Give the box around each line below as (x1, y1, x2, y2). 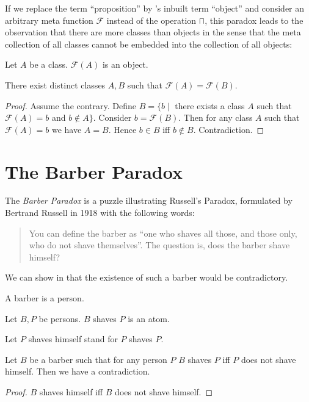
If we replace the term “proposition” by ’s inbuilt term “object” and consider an (5, 2, 305, 14)
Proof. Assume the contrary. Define (5, 99, 137, 112)
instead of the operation (106, 13, 197, 26)
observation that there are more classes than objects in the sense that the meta (5, 26, 301, 38)
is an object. (102, 58, 148, 71)
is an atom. (128, 312, 170, 325)
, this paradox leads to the (205, 13, 304, 26)
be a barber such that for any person (29, 353, 167, 365)
